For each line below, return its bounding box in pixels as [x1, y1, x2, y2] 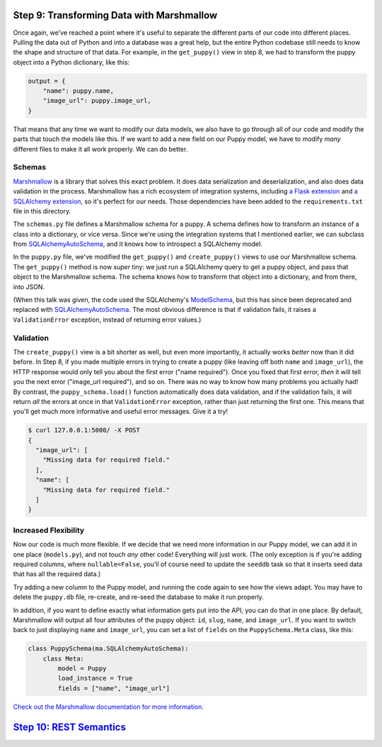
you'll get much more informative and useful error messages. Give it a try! [13, 408, 228, 416]
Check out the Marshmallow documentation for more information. [13, 702, 204, 711]
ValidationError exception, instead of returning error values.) [13, 315, 202, 324]
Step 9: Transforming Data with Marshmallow [13, 9, 218, 21]
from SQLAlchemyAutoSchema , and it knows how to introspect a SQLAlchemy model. [13, 240, 263, 248]
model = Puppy [57, 665, 107, 673]
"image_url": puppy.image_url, [42, 96, 151, 105]
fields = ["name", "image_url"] [57, 684, 170, 692]
